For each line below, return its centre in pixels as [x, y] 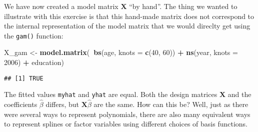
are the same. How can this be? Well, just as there [171, 104]
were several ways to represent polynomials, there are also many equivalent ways [127, 114]
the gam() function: [34, 35]
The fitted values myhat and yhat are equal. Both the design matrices [111, 94]
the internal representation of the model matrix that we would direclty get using [127, 26]
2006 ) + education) [34, 62]
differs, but [62, 104]
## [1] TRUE [24, 78]
